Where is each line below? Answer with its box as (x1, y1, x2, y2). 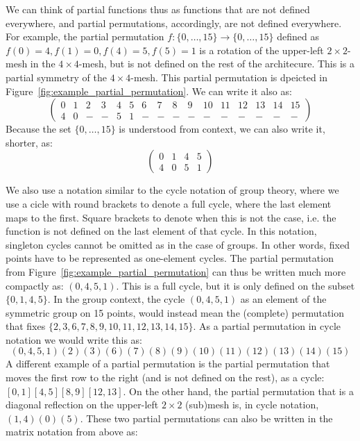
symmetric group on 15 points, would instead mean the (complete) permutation (6, 305, 345, 319)
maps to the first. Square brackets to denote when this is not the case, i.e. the (6, 210, 336, 224)
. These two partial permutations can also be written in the (80, 410, 333, 425)
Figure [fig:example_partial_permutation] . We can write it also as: (6, 83, 292, 98)
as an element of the (240, 292, 327, 306)
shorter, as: (6, 135, 53, 149)
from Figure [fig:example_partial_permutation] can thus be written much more (6, 264, 346, 278)
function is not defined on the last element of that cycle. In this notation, (6, 224, 317, 238)
